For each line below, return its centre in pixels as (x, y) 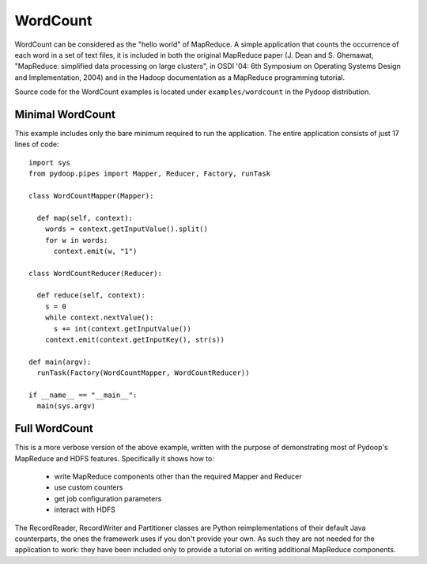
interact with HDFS (85, 509)
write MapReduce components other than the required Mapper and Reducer (178, 477)
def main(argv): (60, 361)
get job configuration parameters (108, 498)
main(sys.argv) (66, 406)
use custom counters (89, 487)
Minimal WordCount (65, 114)
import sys (50, 163)
